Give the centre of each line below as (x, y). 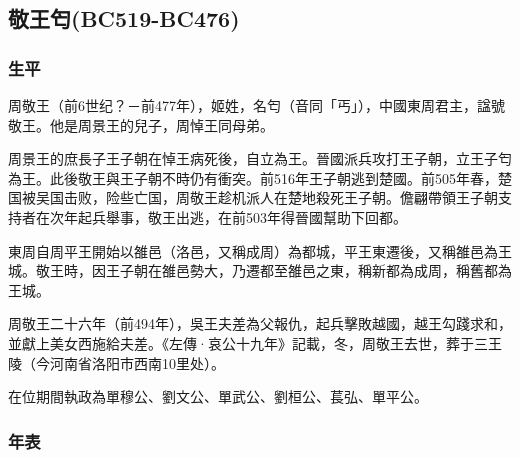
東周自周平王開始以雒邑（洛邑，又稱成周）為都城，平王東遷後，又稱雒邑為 (253, 250)
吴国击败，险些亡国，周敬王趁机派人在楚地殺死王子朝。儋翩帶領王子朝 (266, 197)
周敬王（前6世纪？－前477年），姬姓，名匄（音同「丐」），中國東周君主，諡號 (256, 105)
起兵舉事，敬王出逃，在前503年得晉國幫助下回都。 (242, 216)
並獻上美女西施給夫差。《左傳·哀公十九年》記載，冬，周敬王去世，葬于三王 (255, 342)
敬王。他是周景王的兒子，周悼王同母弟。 (141, 124)
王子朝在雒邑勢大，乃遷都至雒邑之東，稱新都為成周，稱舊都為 (308, 270)
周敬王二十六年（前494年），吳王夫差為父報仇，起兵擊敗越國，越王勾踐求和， (260, 323)
